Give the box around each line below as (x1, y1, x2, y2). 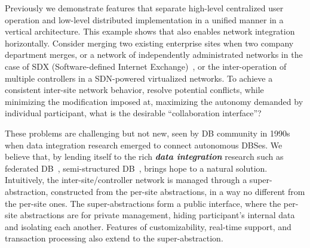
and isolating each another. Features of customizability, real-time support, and (5, 220, 291, 232)
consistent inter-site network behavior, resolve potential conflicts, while (5, 83, 264, 96)
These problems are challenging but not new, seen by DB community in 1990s (5, 126, 290, 139)
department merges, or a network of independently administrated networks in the (5, 48, 303, 61)
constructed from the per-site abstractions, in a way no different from (51, 185, 305, 197)
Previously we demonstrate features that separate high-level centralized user (5, 2, 284, 14)
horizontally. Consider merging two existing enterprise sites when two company (5, 36, 294, 49)
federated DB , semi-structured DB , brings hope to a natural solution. (5, 162, 268, 174)
